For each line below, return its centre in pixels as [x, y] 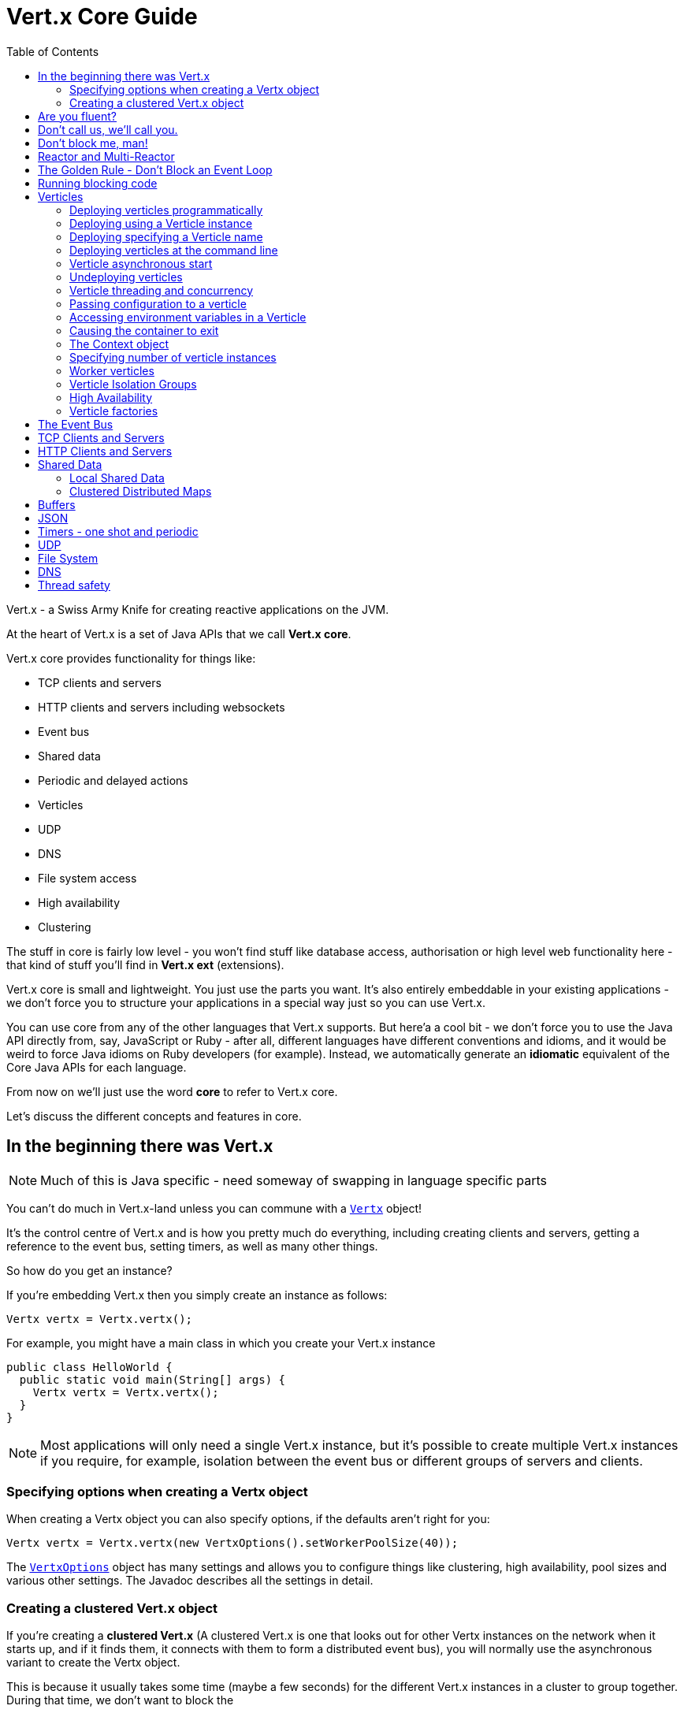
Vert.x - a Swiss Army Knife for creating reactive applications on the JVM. [198, 609]
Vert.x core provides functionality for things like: [131, 658]
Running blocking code [98, 183]
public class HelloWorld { [89, 1367]
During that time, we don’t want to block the [120, 1700]
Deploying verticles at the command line [174, 250]
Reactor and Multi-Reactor [106, 156]
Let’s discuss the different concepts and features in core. [154, 1116]
